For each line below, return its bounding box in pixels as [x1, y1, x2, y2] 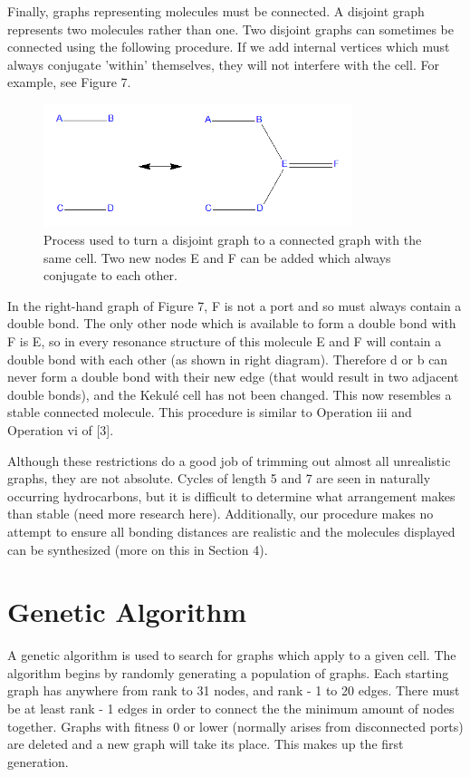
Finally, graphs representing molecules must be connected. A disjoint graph [7, 2, 425, 20]
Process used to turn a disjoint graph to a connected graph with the [43, 230, 422, 248]
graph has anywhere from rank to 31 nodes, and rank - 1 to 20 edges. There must [7, 681, 460, 700]
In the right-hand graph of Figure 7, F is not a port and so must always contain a [7, 296, 462, 315]
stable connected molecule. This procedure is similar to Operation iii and [7, 403, 412, 422]
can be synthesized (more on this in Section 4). [7, 539, 268, 558]
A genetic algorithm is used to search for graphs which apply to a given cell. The [7, 646, 456, 665]
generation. [7, 752, 69, 771]
